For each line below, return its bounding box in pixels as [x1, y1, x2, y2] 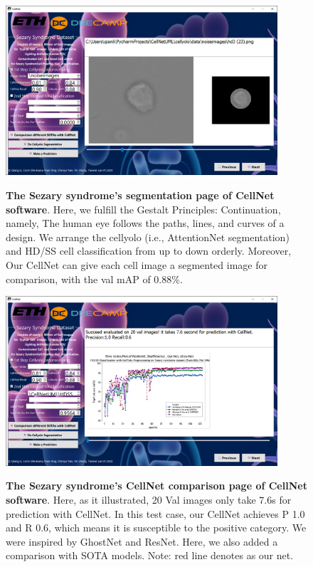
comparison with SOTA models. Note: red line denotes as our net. [6, 548, 294, 563]
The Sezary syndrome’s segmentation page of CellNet [6, 188, 275, 203]
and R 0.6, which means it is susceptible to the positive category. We [6, 520, 307, 535]
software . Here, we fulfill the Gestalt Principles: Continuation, [6, 201, 281, 216]
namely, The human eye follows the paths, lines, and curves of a [6, 216, 285, 230]
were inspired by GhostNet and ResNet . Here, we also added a [6, 534, 278, 549]
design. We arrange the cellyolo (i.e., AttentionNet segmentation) [6, 229, 290, 244]
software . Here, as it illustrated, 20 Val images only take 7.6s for [6, 492, 292, 507]
